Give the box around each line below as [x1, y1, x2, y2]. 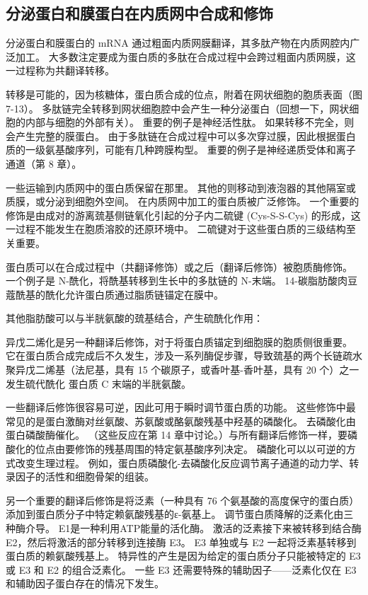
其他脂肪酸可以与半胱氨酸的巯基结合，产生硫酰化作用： [6, 311, 263, 325]
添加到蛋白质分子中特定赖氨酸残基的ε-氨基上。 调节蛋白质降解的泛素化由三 [6, 507, 354, 521]
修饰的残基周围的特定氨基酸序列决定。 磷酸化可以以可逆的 [74, 441, 346, 456]
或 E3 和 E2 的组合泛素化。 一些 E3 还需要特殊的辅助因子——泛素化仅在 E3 [6, 562, 357, 577]
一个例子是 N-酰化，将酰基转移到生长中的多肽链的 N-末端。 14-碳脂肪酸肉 [6, 273, 347, 288]
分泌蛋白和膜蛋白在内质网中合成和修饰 [6, 2, 273, 24]
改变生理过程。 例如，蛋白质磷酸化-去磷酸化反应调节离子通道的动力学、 [15, 455, 350, 470]
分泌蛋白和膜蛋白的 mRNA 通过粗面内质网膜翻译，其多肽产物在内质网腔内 [6, 35, 350, 50]
